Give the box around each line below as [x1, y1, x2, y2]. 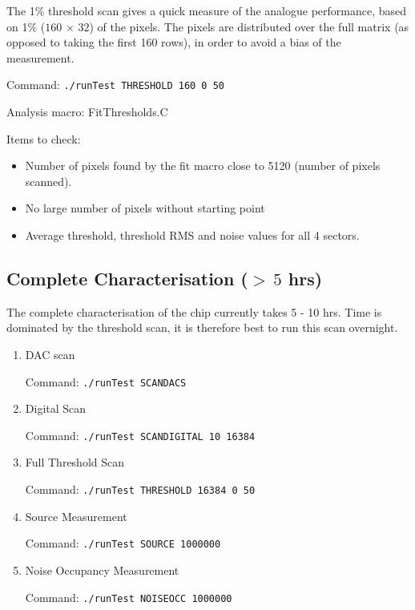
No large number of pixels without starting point [25, 200, 265, 216]
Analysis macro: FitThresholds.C [6, 103, 168, 120]
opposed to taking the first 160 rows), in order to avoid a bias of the [6, 34, 341, 50]
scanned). [25, 172, 72, 189]
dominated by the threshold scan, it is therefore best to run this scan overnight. [6, 319, 398, 336]
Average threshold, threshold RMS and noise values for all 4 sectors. [25, 227, 360, 243]
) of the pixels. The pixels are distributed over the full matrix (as [89, 18, 409, 34]
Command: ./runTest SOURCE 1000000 [25, 535, 221, 551]
